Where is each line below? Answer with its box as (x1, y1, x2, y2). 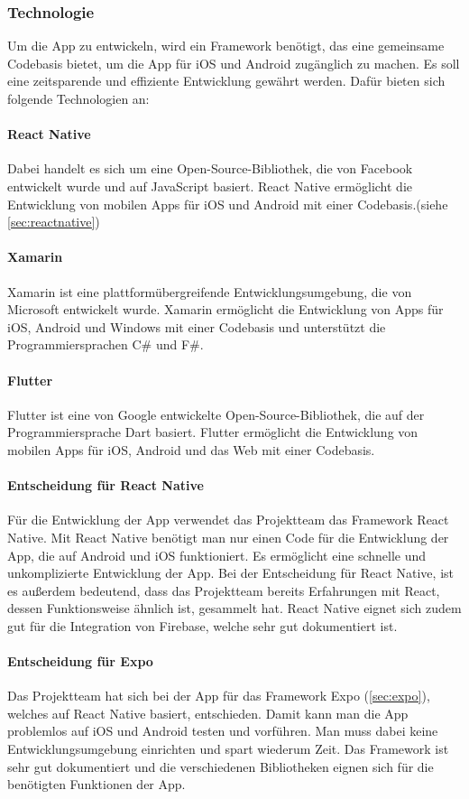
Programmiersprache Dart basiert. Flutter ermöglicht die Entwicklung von (7, 423, 418, 441)
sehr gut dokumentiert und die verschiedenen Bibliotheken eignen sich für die (7, 757, 434, 776)
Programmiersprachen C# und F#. (7, 335, 204, 354)
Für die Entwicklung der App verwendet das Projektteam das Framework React (7, 510, 449, 529)
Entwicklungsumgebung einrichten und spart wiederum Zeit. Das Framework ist (7, 739, 449, 758)
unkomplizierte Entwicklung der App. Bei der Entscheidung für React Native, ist (7, 563, 454, 582)
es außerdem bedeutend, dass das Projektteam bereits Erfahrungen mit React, (7, 581, 440, 599)
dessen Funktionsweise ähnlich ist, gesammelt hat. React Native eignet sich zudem (7, 599, 462, 618)
